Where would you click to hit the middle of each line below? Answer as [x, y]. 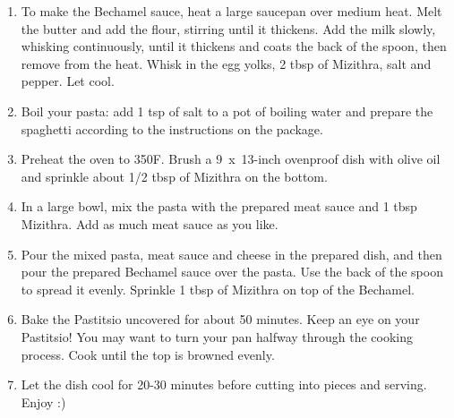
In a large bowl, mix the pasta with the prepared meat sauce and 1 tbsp [219, 206]
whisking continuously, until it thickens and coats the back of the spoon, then [234, 46]
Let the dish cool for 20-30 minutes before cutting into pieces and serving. [224, 384]
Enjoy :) [43, 401]
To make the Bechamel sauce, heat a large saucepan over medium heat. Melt [231, 11]
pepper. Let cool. [68, 81]
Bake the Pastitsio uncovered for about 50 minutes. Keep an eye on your [220, 319]
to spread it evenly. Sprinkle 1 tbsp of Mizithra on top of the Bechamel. [218, 289]
